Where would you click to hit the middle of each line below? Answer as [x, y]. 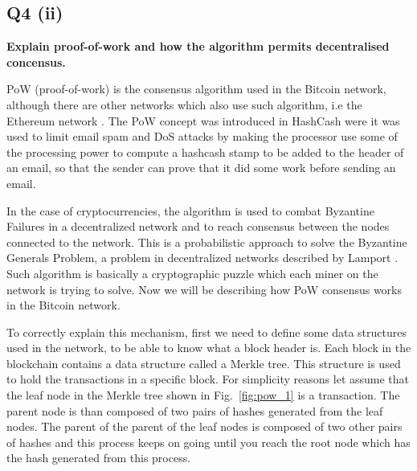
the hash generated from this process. [99, 458]
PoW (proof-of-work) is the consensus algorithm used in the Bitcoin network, [196, 89]
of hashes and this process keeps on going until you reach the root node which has [208, 442]
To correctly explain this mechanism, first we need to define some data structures [206, 332]
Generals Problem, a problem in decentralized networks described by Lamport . [202, 258]
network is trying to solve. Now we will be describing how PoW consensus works [204, 289]
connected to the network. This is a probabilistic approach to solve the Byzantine [207, 242]
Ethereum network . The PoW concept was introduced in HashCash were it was [203, 120]
